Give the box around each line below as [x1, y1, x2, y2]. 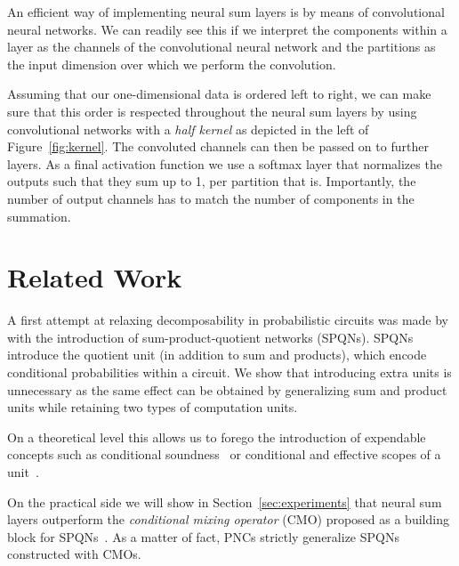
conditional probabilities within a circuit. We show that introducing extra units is [7, 363, 452, 382]
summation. [7, 206, 71, 225]
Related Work [7, 259, 182, 295]
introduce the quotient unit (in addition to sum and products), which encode [7, 345, 427, 364]
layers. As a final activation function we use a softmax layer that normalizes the [7, 154, 442, 173]
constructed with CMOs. [7, 545, 141, 563]
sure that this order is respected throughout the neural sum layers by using [7, 101, 417, 120]
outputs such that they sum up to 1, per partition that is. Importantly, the [7, 172, 416, 190]
